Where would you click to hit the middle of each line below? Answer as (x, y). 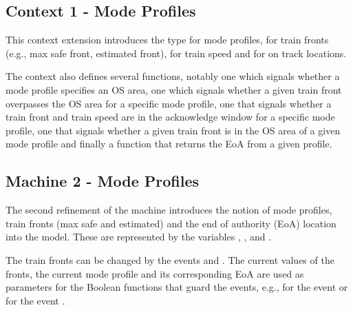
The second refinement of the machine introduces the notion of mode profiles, (169, 210)
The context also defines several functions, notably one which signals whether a (173, 76)
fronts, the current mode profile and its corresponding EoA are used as (155, 273)
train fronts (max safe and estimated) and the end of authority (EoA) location (171, 223)
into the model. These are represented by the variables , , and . (139, 237)
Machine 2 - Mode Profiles (103, 181)
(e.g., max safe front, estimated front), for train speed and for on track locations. (176, 53)
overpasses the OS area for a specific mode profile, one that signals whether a (169, 103)
